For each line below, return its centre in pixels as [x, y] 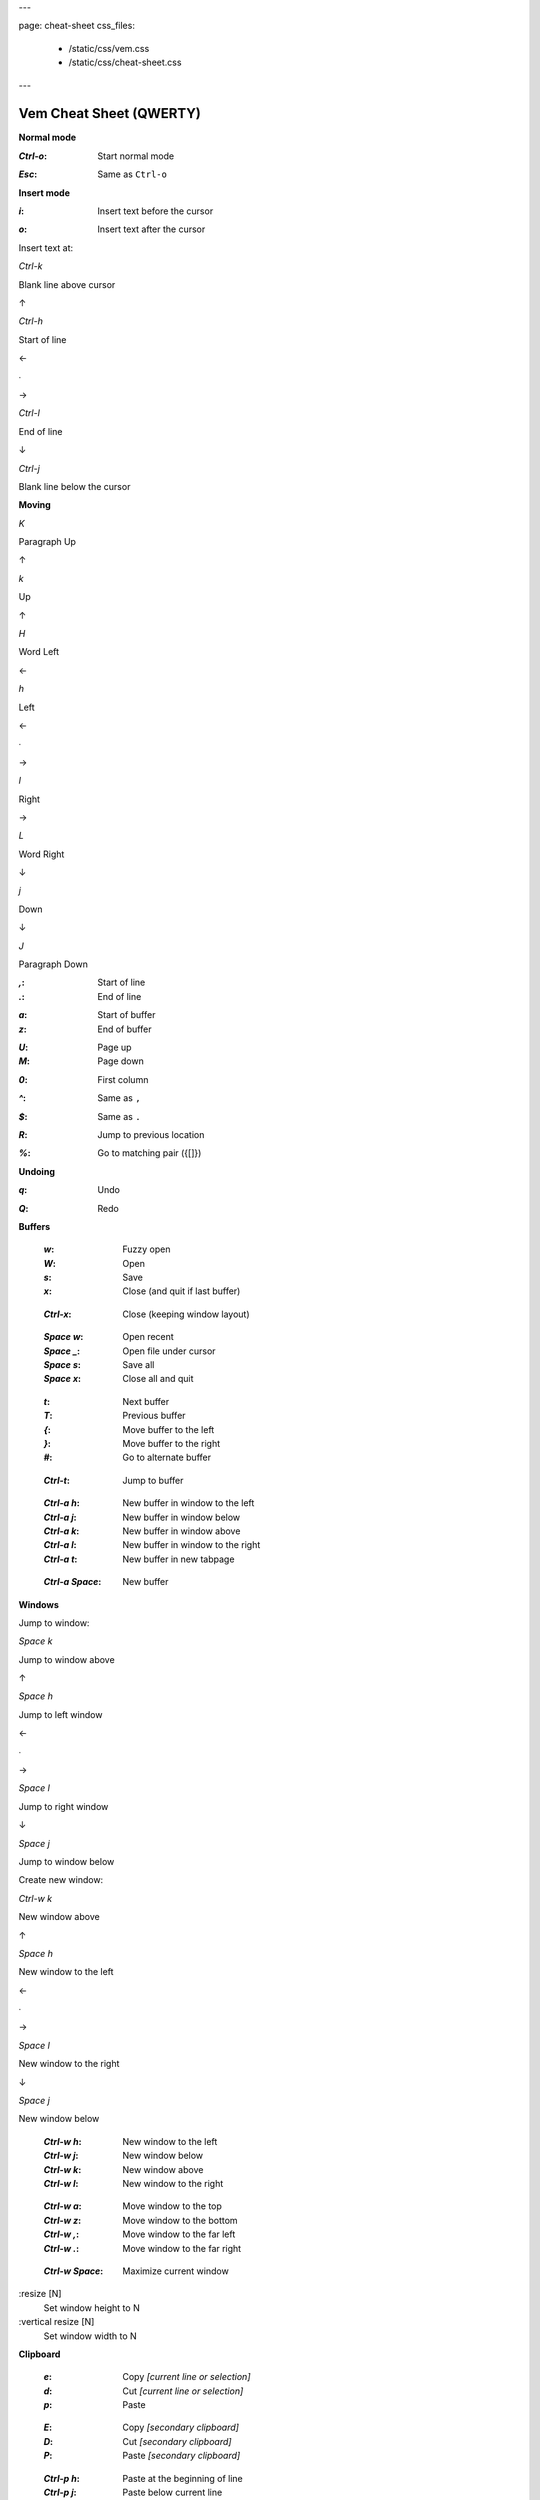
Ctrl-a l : [60, 1545]
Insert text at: [46, 247]
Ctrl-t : [56, 1480]
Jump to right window [63, 1806]
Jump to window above [66, 1659]
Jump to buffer [153, 1480]
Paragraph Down [53, 964]
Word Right [41, 854]
